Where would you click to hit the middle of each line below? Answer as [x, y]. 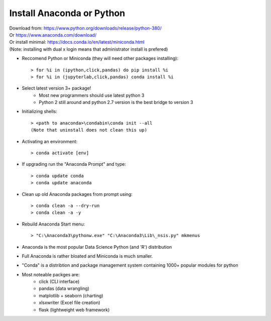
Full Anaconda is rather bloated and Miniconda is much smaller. [87, 256]
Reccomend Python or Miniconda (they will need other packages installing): [100, 58]
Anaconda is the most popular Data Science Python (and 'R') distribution [97, 247]
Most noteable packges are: [51, 274]
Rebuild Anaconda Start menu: [53, 224]
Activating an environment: [50, 141]
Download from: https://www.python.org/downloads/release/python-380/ [85, 28]
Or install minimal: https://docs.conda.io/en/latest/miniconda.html [77, 42]
